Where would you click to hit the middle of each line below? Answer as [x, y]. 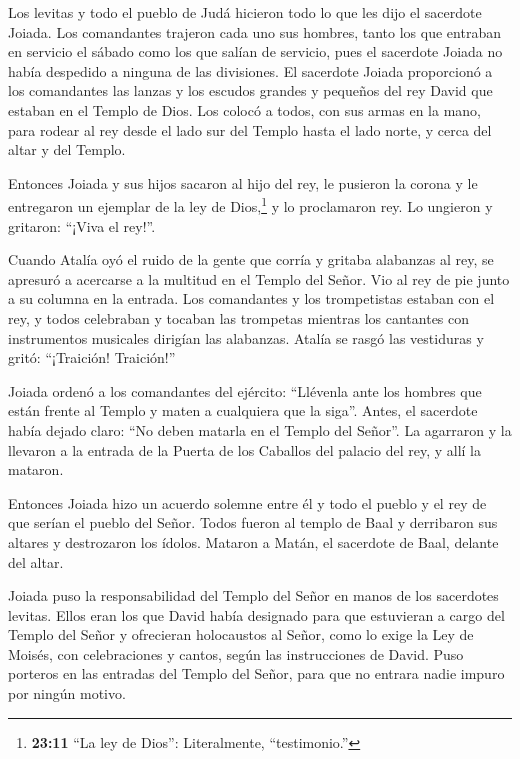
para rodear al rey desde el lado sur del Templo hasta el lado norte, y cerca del [250, 129]
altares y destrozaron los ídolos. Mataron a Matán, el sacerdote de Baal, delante [253, 541]
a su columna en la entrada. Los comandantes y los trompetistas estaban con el [251, 298]
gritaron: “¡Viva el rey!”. [82, 225]
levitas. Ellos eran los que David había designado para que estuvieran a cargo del [256, 614]
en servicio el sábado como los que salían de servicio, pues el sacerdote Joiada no [255, 51]
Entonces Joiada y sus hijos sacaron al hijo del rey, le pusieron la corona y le [243, 182]
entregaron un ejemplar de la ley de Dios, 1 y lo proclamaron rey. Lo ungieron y [250, 204]
